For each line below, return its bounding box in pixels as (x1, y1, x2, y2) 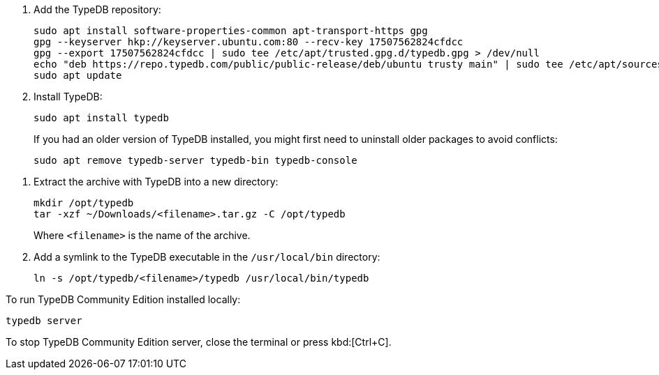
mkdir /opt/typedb (34, 197, 134, 208)
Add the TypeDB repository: (34, 3, 161, 15)
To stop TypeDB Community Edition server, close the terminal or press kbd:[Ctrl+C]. (6, 336, 392, 348)
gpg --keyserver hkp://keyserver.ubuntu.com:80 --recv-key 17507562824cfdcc (34, 36, 464, 47)
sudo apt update (34, 70, 122, 81)
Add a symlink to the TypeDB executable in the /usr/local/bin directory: (34, 251, 380, 263)
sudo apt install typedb (34, 112, 169, 123)
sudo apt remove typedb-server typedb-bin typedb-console (34, 155, 357, 166)
